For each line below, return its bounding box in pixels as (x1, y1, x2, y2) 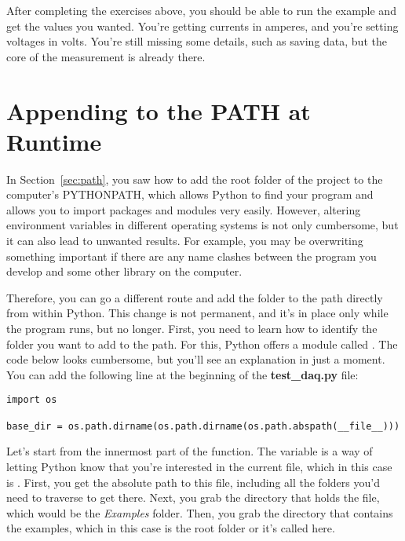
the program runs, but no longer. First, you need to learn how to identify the (6, 320, 378, 337)
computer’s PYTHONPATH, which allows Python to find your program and (6, 186, 374, 203)
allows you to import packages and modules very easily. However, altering (6, 201, 361, 217)
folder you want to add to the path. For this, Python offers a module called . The (6, 335, 398, 352)
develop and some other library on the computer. (6, 263, 243, 280)
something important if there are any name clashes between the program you (6, 247, 377, 264)
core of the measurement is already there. (6, 48, 206, 64)
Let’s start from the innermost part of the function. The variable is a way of (6, 443, 373, 459)
